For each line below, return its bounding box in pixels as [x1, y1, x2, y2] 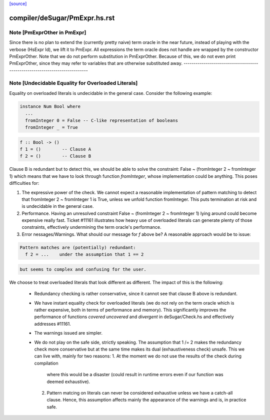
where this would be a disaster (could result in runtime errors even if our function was [46, 372, 223, 378]
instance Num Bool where [19, 103, 81, 109]
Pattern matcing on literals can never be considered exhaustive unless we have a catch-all [46, 390, 233, 396]
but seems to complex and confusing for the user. [19, 266, 147, 272]
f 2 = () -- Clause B [19, 153, 91, 159]
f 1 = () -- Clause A [19, 146, 91, 152]
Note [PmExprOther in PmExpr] [9, 29, 86, 36]
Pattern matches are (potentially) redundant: [19, 245, 136, 250]
